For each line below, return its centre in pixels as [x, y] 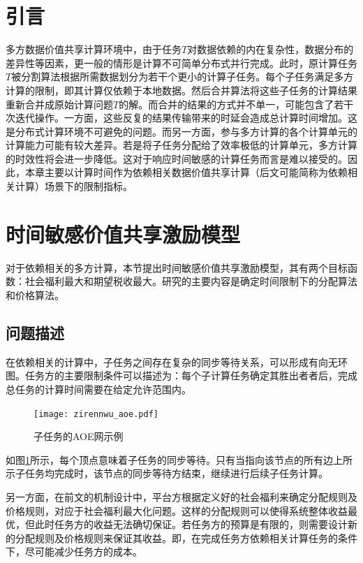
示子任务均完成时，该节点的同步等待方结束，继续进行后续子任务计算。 [167, 473]
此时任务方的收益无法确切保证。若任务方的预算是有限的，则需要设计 [191, 524]
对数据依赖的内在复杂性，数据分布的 [271, 49]
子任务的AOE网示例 [79, 436]
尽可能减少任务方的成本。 [83, 551]
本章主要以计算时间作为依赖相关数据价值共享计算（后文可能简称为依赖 [186, 172]
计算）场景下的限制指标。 [74, 186]
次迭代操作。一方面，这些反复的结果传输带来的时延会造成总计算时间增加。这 [181, 118]
